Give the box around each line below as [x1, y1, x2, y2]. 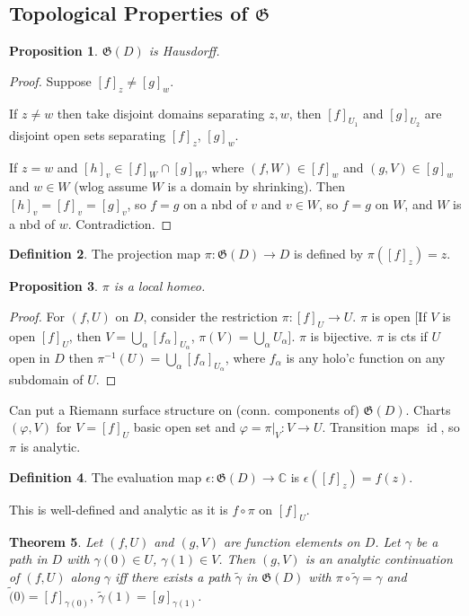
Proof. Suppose [9, 71, 92, 90]
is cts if [387, 326, 428, 345]
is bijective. [310, 326, 373, 345]
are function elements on [224, 532, 360, 550]
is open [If [371, 306, 427, 325]
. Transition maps [322, 418, 420, 436]
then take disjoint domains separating [57, 103, 265, 122]
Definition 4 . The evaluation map [9, 467, 202, 486]
